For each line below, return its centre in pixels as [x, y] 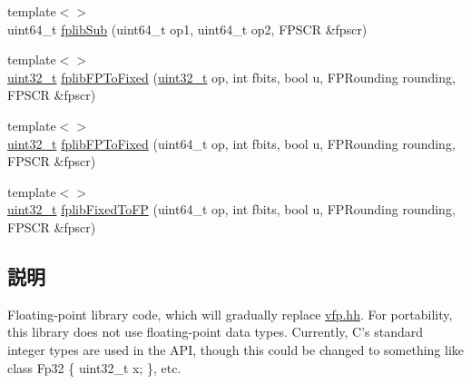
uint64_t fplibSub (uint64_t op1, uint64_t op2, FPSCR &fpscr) [187, 29]
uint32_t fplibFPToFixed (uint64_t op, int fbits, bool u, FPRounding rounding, [231, 143]
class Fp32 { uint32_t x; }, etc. [94, 367]
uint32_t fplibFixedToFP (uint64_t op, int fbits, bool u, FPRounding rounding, [231, 209]
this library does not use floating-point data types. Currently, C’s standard [216, 332]
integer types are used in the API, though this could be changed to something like [236, 349]
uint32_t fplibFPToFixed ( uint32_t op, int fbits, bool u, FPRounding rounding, [231, 77]
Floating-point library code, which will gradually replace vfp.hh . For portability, [230, 314]
